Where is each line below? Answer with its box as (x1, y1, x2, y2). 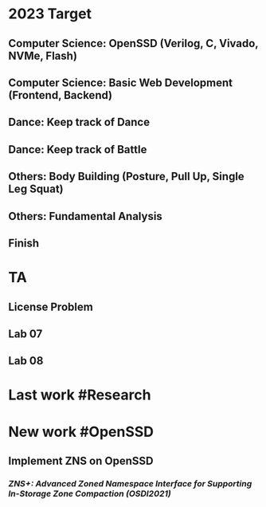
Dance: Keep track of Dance (8, 116, 150, 129)
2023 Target (8, 5, 92, 23)
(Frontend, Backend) (8, 88, 113, 102)
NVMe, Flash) (8, 49, 78, 62)
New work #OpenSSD (8, 422, 154, 441)
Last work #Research (8, 386, 151, 404)
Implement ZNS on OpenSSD (8, 454, 154, 468)
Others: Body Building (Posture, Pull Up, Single (8, 170, 244, 183)
